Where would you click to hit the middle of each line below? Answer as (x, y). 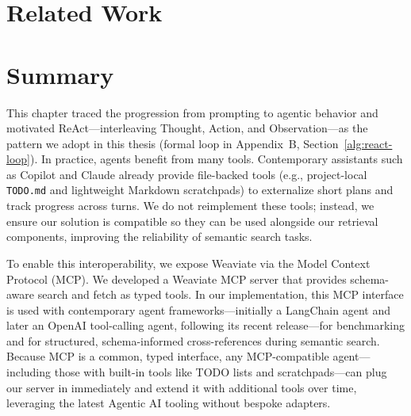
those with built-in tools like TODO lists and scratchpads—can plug (221, 372)
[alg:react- (368, 143)
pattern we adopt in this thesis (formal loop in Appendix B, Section (173, 143)
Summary (60, 74)
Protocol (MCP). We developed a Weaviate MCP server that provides (177, 279)
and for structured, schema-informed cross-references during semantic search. (193, 340)
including (29, 372)
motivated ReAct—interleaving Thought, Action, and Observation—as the (187, 128)
